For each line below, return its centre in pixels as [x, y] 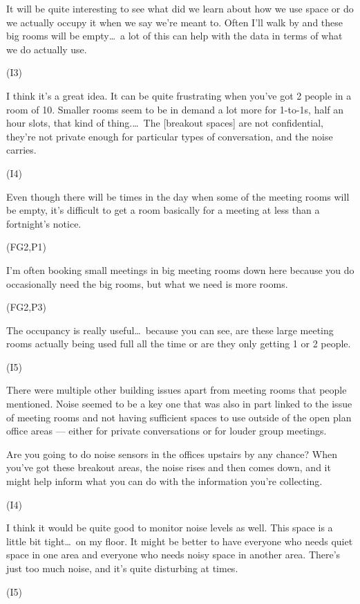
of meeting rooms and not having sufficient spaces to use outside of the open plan [179, 417]
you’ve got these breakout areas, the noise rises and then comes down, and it [169, 467]
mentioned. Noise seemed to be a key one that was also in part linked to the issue [179, 404]
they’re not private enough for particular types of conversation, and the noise [170, 136]
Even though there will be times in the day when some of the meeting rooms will [178, 196]
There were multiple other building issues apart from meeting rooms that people [177, 390]
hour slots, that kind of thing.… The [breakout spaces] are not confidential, [165, 123]
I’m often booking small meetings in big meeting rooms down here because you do [180, 269]
